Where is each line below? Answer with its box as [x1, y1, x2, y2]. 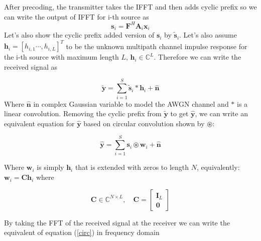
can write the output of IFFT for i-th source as [4, 11, 149, 22]
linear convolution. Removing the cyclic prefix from [4, 108, 162, 119]
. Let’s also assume [179, 30, 237, 40]
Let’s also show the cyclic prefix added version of [4, 30, 155, 40]
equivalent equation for [4, 118, 75, 128]
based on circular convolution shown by [83, 118, 205, 128]
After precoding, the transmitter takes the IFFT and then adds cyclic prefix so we [4, 2, 257, 12]
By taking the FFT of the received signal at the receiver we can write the [4, 217, 230, 227]
